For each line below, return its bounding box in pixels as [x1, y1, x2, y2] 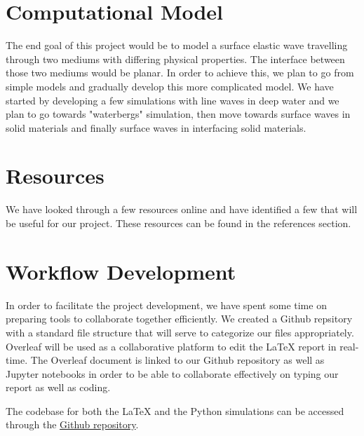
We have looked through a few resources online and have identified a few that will [6, 202, 358, 217]
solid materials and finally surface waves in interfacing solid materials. [6, 120, 306, 135]
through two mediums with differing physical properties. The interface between [6, 51, 345, 66]
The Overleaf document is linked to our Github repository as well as [30, 353, 325, 367]
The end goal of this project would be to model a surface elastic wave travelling [6, 38, 348, 53]
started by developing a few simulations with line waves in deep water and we [6, 93, 339, 107]
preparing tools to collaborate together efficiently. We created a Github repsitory [6, 311, 353, 326]
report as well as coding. [6, 380, 111, 395]
